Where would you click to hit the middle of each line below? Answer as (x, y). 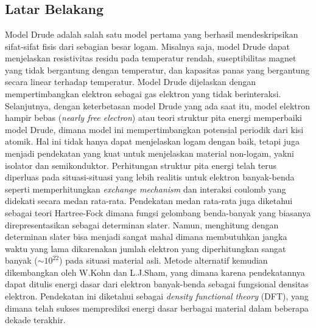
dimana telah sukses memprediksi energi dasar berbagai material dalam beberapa (157, 308)
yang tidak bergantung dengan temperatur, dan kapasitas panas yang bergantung (157, 70)
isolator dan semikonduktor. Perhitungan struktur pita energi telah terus (141, 165)
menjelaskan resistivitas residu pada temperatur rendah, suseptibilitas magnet (151, 58)
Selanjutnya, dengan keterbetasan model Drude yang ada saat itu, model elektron (158, 105)
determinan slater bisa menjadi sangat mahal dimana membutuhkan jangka (146, 237)
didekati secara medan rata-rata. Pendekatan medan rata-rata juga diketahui (149, 201)
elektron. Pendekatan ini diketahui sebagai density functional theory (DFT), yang (157, 296)
